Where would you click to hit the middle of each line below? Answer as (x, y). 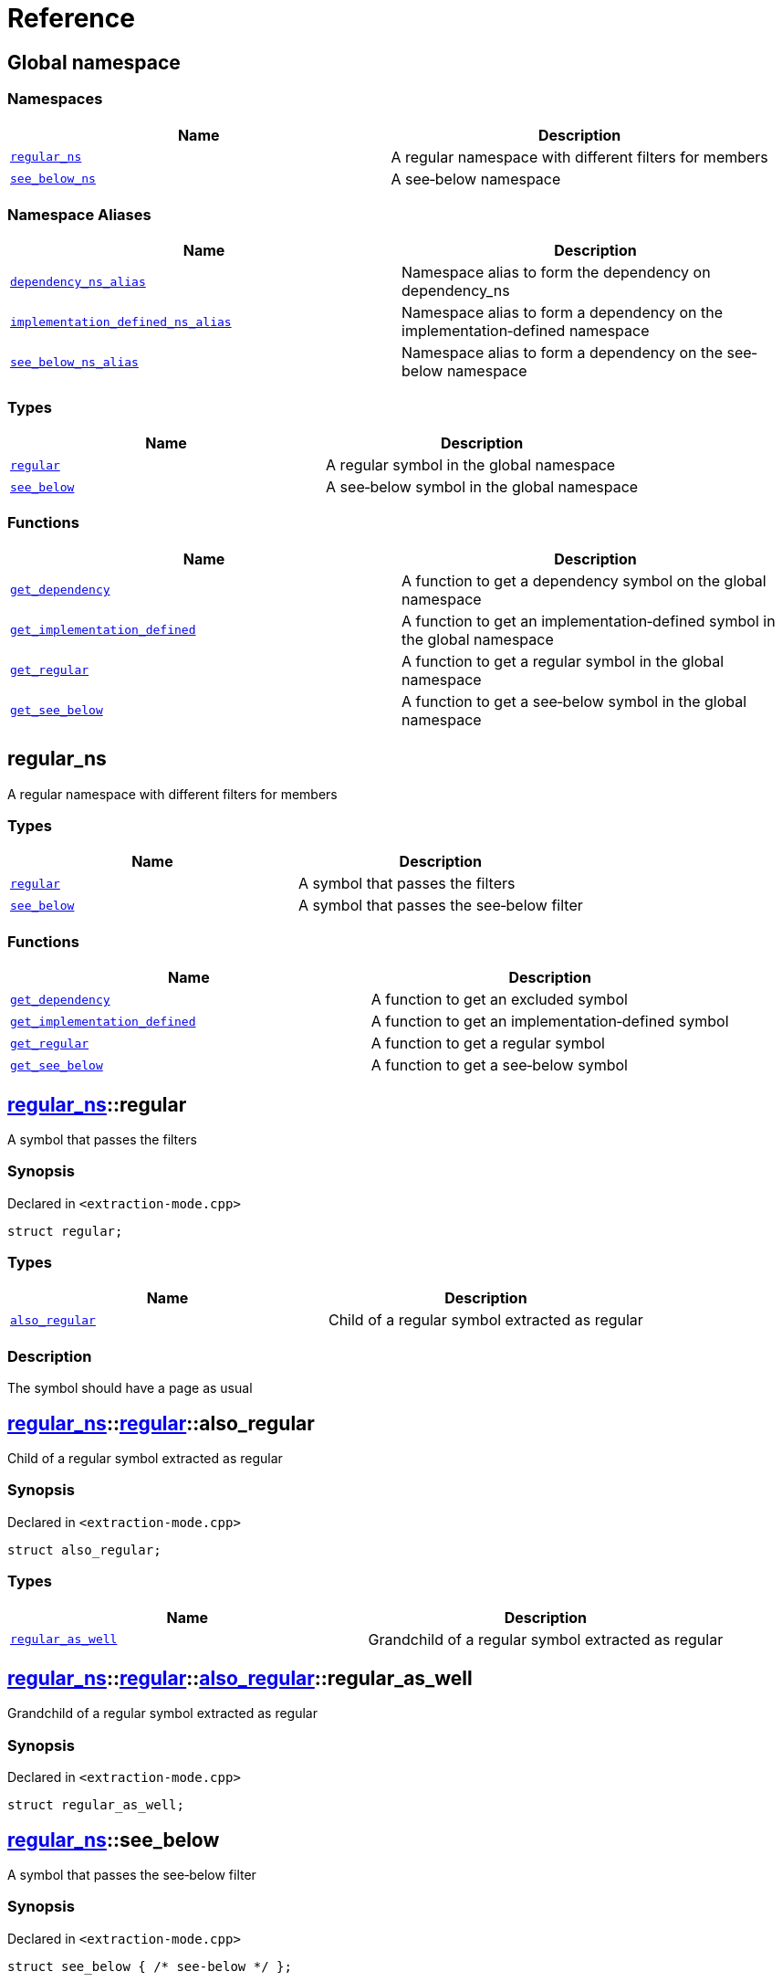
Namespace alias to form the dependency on (556, 273)
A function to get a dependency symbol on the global (584, 580)
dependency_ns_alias (78, 281)
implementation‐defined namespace (526, 331)
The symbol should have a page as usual (130, 1388)
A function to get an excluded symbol (499, 1000)
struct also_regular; (84, 1550)
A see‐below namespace (476, 179)
